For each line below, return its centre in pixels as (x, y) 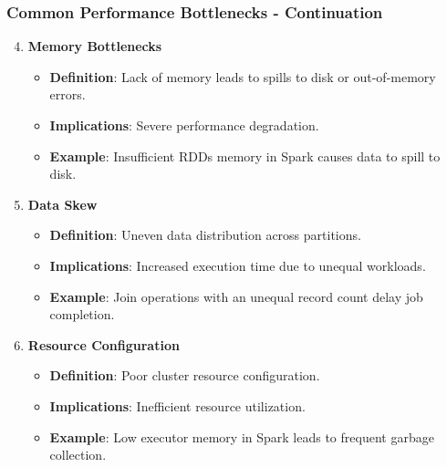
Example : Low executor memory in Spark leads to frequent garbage (242, 436)
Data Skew (62, 204)
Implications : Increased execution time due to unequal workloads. (238, 265)
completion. (82, 314)
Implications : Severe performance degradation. (184, 125)
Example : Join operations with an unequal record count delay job (236, 296)
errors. (68, 94)
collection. (78, 455)
